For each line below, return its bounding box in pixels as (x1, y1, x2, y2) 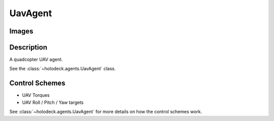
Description (9, 43, 48, 52)
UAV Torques (22, 92, 50, 98)
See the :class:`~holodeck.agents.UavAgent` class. (9, 66, 116, 72)
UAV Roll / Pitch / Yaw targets (22, 99, 84, 105)
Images (9, 27, 33, 35)
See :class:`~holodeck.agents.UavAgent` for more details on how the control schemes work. (9, 109, 202, 115)
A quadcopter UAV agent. (9, 56, 63, 63)
